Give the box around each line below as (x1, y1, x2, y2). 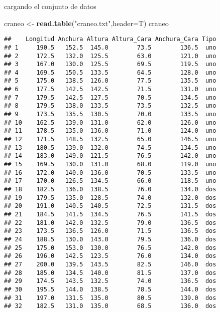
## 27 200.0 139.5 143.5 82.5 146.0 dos (4, 260, 216, 268)
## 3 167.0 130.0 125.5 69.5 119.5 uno (4, 61, 216, 68)
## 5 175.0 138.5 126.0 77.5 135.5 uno (4, 77, 216, 85)
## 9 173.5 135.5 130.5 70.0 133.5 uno (4, 111, 216, 118)
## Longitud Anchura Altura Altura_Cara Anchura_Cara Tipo (4, 36, 216, 43)
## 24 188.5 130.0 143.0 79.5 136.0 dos (4, 235, 216, 243)
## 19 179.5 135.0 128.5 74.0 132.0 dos (4, 194, 216, 201)
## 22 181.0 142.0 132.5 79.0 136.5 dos (4, 219, 216, 226)
